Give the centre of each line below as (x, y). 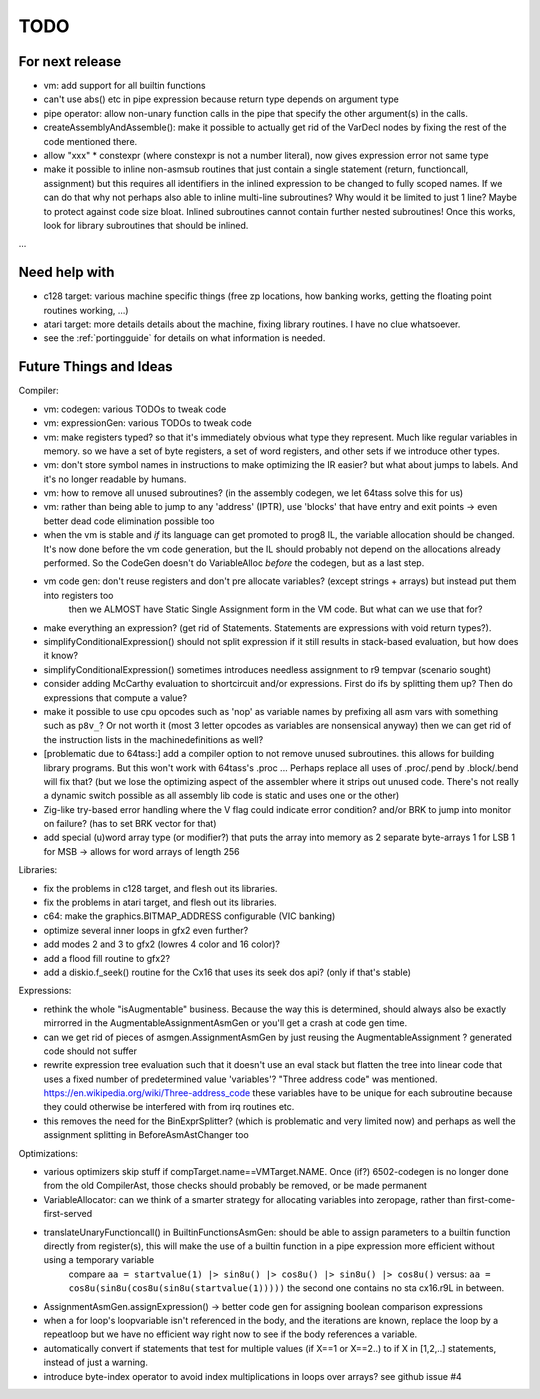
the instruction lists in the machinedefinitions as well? (153, 739)
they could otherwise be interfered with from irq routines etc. (169, 1107)
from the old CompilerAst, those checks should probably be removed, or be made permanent (235, 1186)
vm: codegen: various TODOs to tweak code (135, 409)
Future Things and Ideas (96, 366)
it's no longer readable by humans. (115, 479)
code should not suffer (90, 1051)
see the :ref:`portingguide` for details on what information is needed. (184, 338)
